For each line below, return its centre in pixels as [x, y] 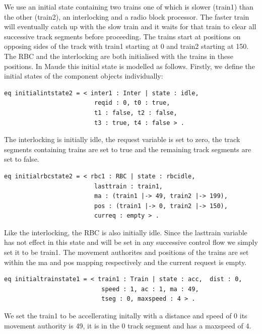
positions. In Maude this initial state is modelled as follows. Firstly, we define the [129, 66]
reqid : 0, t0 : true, [132, 103]
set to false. [22, 159]
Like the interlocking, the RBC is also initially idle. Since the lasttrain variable [126, 232]
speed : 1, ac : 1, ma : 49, [150, 289]
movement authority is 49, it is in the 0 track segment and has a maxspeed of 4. [128, 325]
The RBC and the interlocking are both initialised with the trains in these [119, 56]
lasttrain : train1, [128, 186]
